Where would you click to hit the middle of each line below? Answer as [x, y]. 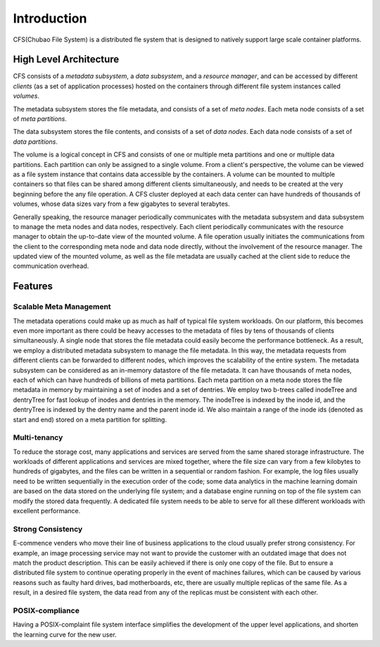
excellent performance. [47, 511]
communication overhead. [51, 266]
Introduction [50, 18]
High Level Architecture [66, 60]
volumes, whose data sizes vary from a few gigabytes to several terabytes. [121, 204]
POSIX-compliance [46, 610]
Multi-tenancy [38, 438]
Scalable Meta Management [62, 307]
